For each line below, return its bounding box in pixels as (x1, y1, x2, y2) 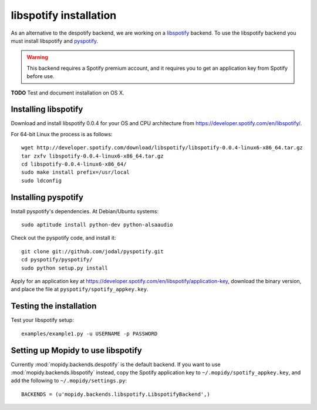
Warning (26, 53, 48, 61)
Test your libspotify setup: (11, 317, 75, 324)
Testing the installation (11, 301, 97, 311)
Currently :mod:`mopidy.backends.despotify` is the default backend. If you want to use (11, 361, 221, 368)
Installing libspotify (11, 105, 83, 115)
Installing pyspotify (11, 192, 83, 202)
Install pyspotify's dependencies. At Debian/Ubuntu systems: (11, 207, 158, 214)
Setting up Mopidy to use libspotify (11, 345, 142, 355)
